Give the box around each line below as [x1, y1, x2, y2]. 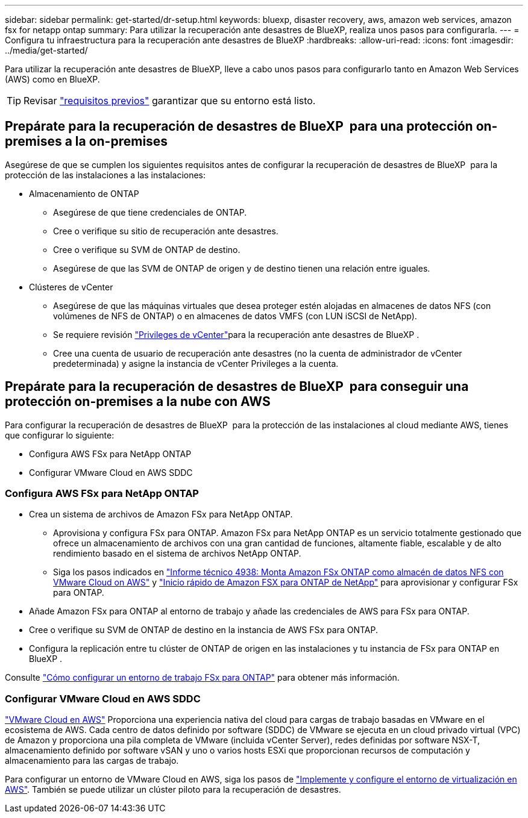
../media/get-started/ [5, 45, 88, 55]
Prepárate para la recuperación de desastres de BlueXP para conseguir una [5, 379, 469, 395]
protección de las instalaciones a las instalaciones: [5, 169, 206, 180]
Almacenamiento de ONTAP [29, 188, 139, 199]
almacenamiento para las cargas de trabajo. [5, 755, 179, 766]
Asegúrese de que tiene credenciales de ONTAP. [53, 207, 247, 217]
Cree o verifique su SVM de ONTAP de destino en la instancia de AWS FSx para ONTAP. [29, 625, 379, 635]
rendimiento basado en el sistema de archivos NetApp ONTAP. [53, 548, 301, 559]
